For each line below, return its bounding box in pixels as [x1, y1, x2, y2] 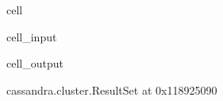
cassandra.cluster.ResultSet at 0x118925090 [6, 81, 217, 98]
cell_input [6, 28, 57, 45]
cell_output [6, 55, 63, 72]
